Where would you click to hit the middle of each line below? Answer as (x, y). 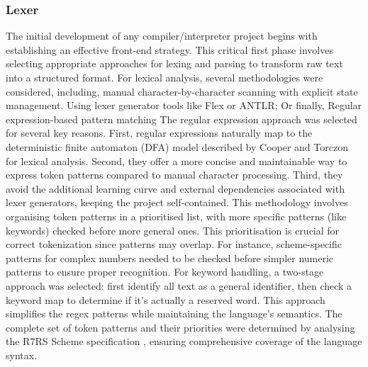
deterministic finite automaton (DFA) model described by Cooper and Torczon (177, 146)
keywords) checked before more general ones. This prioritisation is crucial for (173, 230)
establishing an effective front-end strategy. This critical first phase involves (169, 49)
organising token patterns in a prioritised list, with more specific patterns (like (176, 216)
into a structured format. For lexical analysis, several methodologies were (165, 77)
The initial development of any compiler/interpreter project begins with (162, 36)
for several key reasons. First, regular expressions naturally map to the (159, 133)
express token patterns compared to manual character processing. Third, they (174, 175)
